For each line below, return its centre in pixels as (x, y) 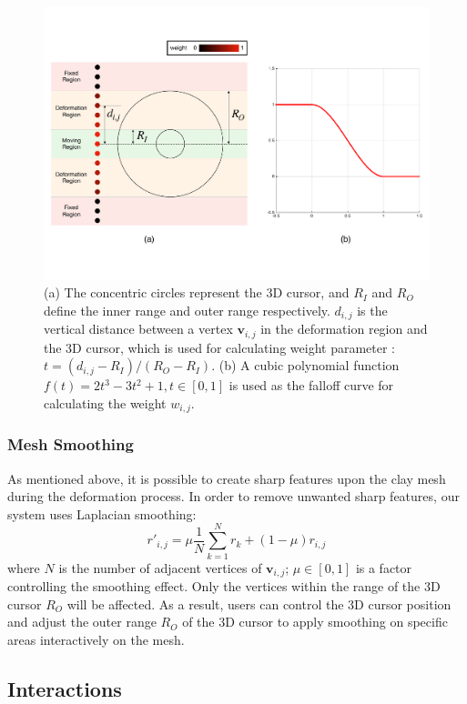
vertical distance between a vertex (138, 329)
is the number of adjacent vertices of (160, 567)
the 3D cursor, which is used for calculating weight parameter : (219, 347)
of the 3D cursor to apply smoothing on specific (315, 622)
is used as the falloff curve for (311, 385)
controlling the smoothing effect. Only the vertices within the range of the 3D (224, 585)
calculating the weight (105, 402)
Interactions (65, 688)
